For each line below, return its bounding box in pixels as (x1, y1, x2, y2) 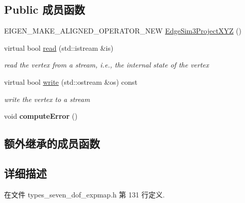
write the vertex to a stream (4, 93, 90, 104)
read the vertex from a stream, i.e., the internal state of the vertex (4, 59, 209, 70)
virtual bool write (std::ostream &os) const (4, 76, 137, 87)
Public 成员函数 (4, 2, 85, 17)
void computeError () (4, 111, 78, 121)
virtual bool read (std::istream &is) (4, 42, 114, 53)
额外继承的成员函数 (4, 136, 100, 151)
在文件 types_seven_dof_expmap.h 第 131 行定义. (4, 189, 165, 199)
